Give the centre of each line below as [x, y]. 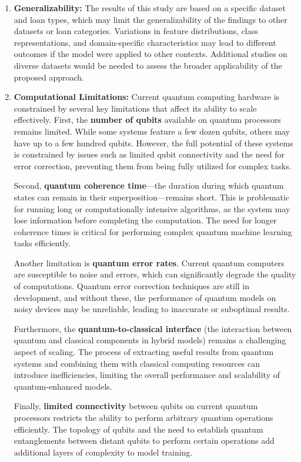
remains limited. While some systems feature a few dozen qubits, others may [152, 131]
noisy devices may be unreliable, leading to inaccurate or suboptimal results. [152, 309]
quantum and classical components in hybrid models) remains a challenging [150, 340]
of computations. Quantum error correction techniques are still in [132, 286]
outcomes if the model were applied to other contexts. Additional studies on [150, 54]
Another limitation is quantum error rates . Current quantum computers [149, 262]
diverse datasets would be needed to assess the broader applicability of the [148, 65]
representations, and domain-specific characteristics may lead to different [145, 42]
